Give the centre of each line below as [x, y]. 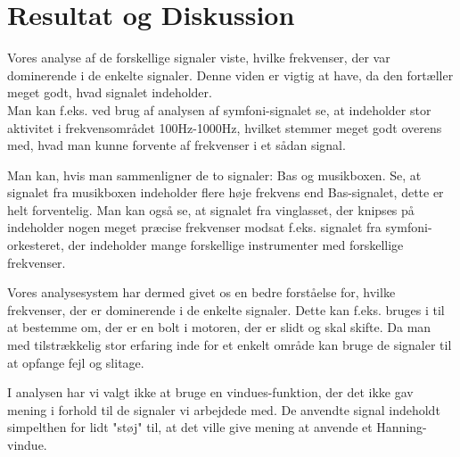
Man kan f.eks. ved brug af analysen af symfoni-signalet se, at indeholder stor [219, 109]
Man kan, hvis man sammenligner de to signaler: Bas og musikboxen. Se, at [214, 174]
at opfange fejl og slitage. [76, 362]
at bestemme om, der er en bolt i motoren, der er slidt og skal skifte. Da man [219, 327]
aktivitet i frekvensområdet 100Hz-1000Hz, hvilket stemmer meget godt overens [225, 127]
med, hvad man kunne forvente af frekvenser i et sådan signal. [177, 145]
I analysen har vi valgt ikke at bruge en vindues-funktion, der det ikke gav [210, 392]
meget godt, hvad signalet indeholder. [110, 92]
